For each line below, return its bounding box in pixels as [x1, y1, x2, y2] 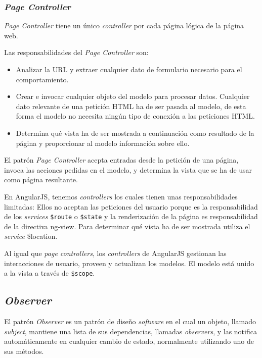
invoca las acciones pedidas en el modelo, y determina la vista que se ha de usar [4, 164, 252, 175]
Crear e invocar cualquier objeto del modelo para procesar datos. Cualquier [16, 91, 250, 101]
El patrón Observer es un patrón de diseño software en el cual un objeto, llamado [4, 316, 256, 327]
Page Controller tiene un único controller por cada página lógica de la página [4, 20, 244, 31]
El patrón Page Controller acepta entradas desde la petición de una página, [4, 155, 239, 165]
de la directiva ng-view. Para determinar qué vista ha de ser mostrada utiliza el [4, 221, 250, 231]
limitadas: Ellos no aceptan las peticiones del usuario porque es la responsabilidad [4, 201, 258, 212]
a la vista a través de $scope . [4, 268, 95, 278]
